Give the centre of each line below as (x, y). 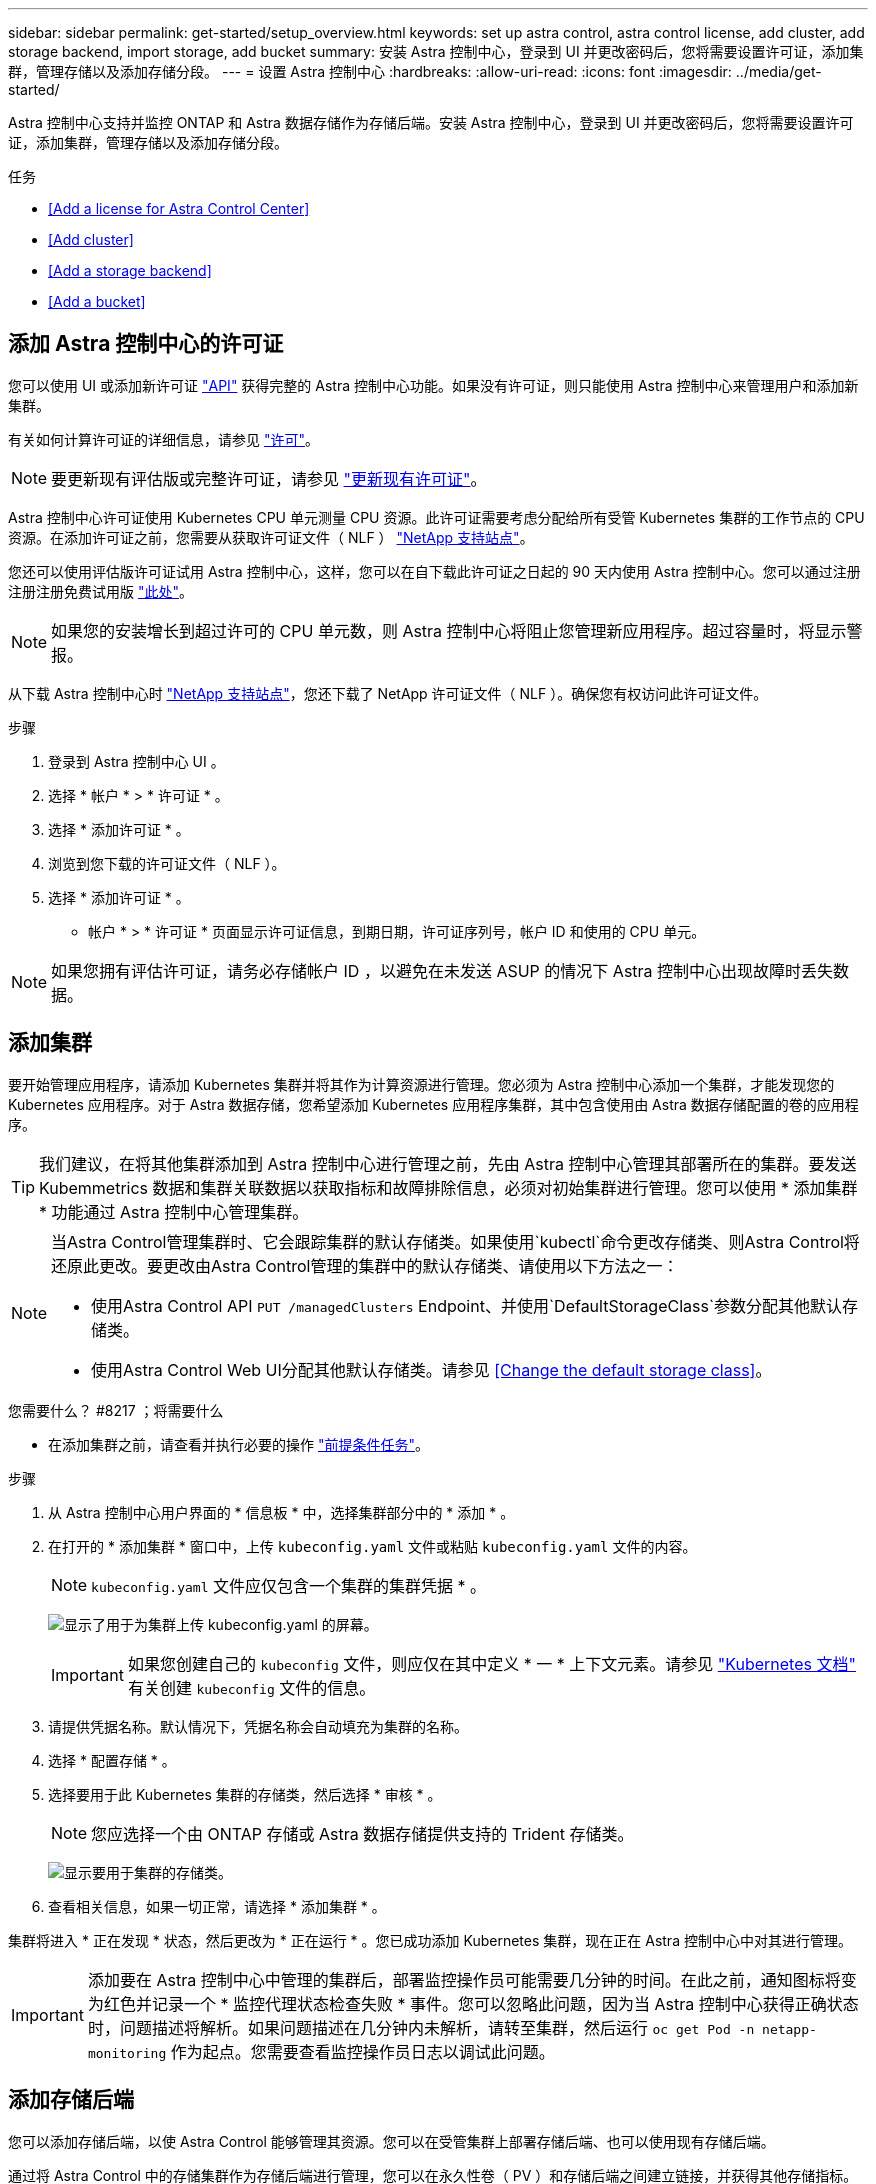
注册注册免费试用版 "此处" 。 (100, 591)
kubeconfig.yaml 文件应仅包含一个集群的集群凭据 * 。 (288, 1585)
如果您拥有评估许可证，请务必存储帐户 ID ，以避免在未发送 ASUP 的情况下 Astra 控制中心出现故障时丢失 (442, 970)
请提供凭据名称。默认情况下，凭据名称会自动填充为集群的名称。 (258, 1726)
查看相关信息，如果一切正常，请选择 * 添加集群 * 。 (217, 1906)
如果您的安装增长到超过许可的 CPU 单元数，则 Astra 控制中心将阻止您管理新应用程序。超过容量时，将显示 (449, 630)
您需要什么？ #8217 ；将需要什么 (116, 1410)
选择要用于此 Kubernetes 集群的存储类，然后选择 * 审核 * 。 (245, 1794)
